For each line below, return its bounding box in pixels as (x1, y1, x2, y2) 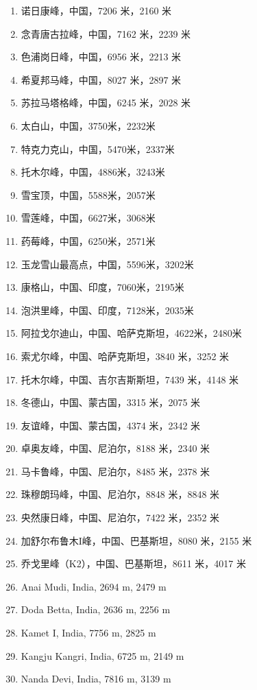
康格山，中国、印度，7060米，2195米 (21, 280, 184, 294)
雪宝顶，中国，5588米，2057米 (21, 187, 156, 202)
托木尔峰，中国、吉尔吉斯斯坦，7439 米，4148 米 (21, 372, 239, 386)
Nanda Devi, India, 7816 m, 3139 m (21, 671, 171, 686)
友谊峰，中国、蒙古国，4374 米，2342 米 (21, 418, 201, 432)
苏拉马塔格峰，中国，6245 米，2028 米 (21, 95, 191, 110)
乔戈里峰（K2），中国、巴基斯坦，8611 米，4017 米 (21, 556, 247, 571)
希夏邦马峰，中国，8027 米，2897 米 (21, 72, 182, 86)
